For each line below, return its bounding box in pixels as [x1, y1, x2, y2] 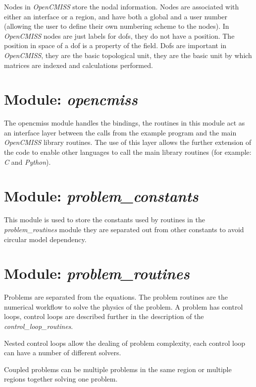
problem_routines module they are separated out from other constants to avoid [4, 224, 244, 234]
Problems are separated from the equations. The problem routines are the [4, 292, 228, 302]
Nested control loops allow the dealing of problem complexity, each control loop [4, 337, 246, 348]
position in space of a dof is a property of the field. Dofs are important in [4, 40, 227, 51]
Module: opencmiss [4, 89, 138, 110]
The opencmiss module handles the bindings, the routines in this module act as [4, 118, 245, 128]
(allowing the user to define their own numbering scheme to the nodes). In [4, 21, 229, 31]
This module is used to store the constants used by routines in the [4, 214, 205, 225]
